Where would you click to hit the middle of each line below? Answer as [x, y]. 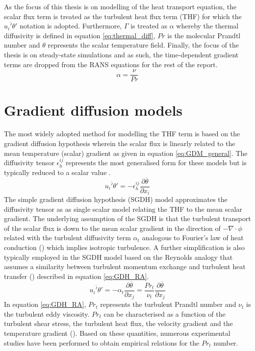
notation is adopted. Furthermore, [71, 26]
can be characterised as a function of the [165, 313]
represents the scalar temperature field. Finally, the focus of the [143, 45]
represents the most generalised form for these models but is [156, 163]
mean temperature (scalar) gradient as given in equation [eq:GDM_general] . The [126, 153]
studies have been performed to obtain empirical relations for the [102, 342]
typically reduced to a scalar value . [57, 172]
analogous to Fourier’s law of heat [193, 238]
